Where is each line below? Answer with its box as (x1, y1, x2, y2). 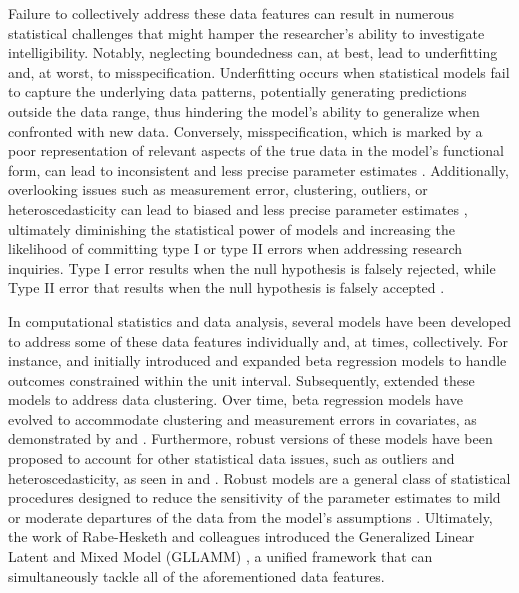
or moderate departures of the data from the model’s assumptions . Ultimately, (8, 506, 493, 527)
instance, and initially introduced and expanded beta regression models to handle (8, 350, 507, 371)
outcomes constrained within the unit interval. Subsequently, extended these (8, 369, 475, 390)
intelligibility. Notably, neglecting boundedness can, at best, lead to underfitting (8, 42, 498, 63)
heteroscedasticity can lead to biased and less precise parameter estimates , (8, 198, 468, 219)
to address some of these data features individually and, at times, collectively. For (8, 330, 509, 351)
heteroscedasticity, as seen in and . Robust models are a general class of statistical (8, 467, 511, 488)
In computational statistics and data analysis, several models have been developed (8, 310, 512, 331)
